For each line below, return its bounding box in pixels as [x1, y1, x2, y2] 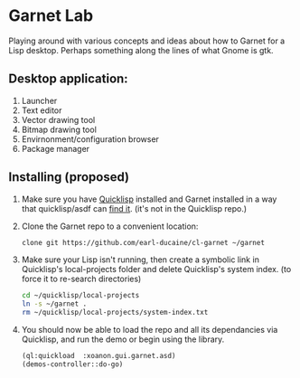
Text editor [21, 105, 62, 116]
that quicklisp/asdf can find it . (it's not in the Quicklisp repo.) [21, 203, 248, 213]
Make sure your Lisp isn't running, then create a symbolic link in [21, 254, 259, 265]
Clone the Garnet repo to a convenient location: [21, 221, 199, 232]
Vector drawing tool [21, 114, 96, 125]
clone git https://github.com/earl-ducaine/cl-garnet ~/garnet [21, 238, 266, 247]
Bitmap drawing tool [21, 124, 97, 135]
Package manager [21, 143, 90, 154]
